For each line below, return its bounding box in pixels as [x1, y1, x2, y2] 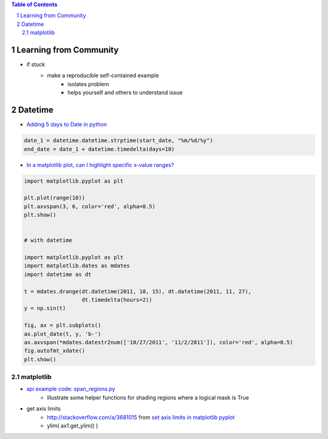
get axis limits [26, 405, 61, 412]
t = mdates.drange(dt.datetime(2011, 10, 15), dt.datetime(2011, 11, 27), [24, 288, 252, 294]
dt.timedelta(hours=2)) [81, 296, 152, 303]
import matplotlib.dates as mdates [24, 262, 130, 270]
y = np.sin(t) [24, 305, 66, 312]
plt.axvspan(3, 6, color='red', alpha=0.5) [24, 203, 156, 209]
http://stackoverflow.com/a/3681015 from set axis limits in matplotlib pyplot [47, 413, 235, 421]
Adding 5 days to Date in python [26, 121, 108, 128]
